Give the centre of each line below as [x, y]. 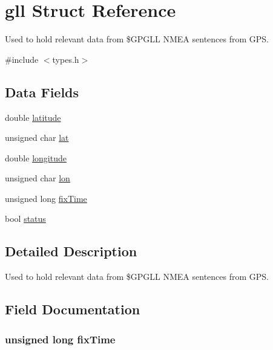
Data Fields [42, 92]
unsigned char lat [37, 138]
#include [22, 59]
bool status [25, 219]
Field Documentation [73, 309]
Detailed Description [71, 251]
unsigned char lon [38, 178]
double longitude [36, 157]
